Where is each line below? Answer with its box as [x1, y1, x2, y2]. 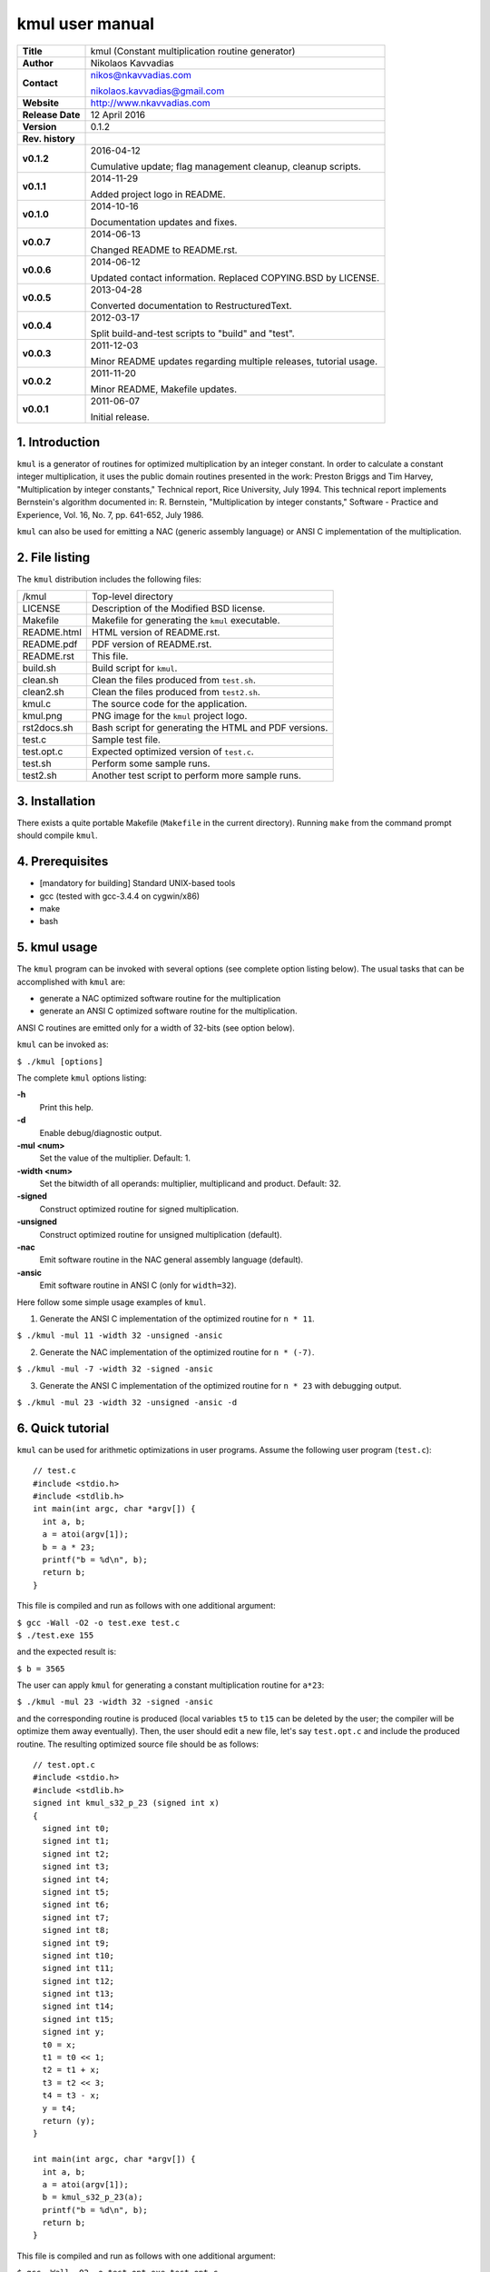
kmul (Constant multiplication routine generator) [90, 45, 296, 57]
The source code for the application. [91, 698, 248, 711]
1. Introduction [16, 434, 100, 450]
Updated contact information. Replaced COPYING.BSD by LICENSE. [90, 271, 380, 284]
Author [22, 56, 54, 69]
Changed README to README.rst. [90, 244, 238, 256]
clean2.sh [22, 686, 64, 699]
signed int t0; [42, 1823, 110, 1833]
